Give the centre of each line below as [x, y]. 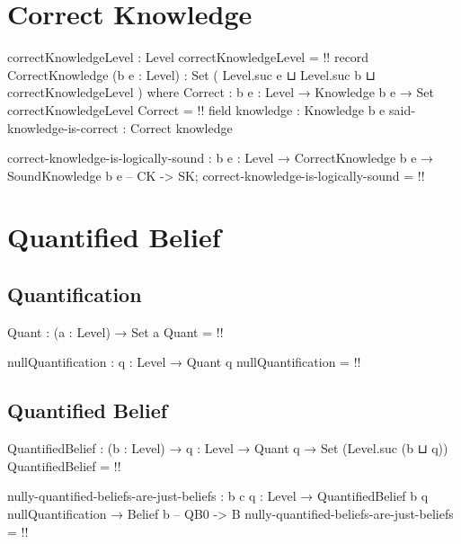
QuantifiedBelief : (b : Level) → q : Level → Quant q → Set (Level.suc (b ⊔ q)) [228, 448]
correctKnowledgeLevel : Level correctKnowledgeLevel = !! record [188, 57]
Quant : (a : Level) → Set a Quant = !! [115, 331]
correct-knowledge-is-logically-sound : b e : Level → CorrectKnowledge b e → [221, 158]
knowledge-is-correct [63, 127]
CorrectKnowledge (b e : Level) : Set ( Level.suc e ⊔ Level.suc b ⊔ [191, 74]
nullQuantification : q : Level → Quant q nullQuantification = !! [184, 362]
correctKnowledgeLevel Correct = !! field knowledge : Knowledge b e [196, 109]
